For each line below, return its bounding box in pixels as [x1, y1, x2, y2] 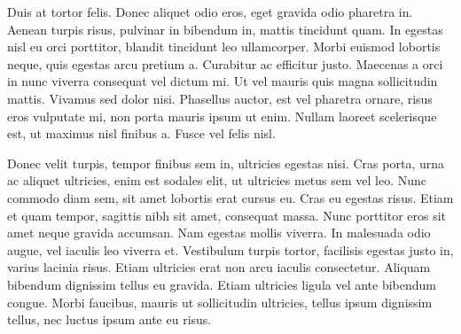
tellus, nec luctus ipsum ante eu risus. [7, 310, 212, 329]
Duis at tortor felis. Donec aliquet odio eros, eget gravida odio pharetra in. [7, 3, 413, 20]
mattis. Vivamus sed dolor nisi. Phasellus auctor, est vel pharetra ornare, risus [7, 89, 433, 107]
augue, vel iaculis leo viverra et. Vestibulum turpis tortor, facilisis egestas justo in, [7, 240, 454, 259]
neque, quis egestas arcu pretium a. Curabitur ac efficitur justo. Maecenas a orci [7, 54, 443, 73]
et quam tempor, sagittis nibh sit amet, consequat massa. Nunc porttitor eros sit [7, 206, 447, 224]
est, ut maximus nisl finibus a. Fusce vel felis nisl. [7, 124, 276, 143]
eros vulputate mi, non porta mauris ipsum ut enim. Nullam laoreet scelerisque [7, 106, 437, 125]
